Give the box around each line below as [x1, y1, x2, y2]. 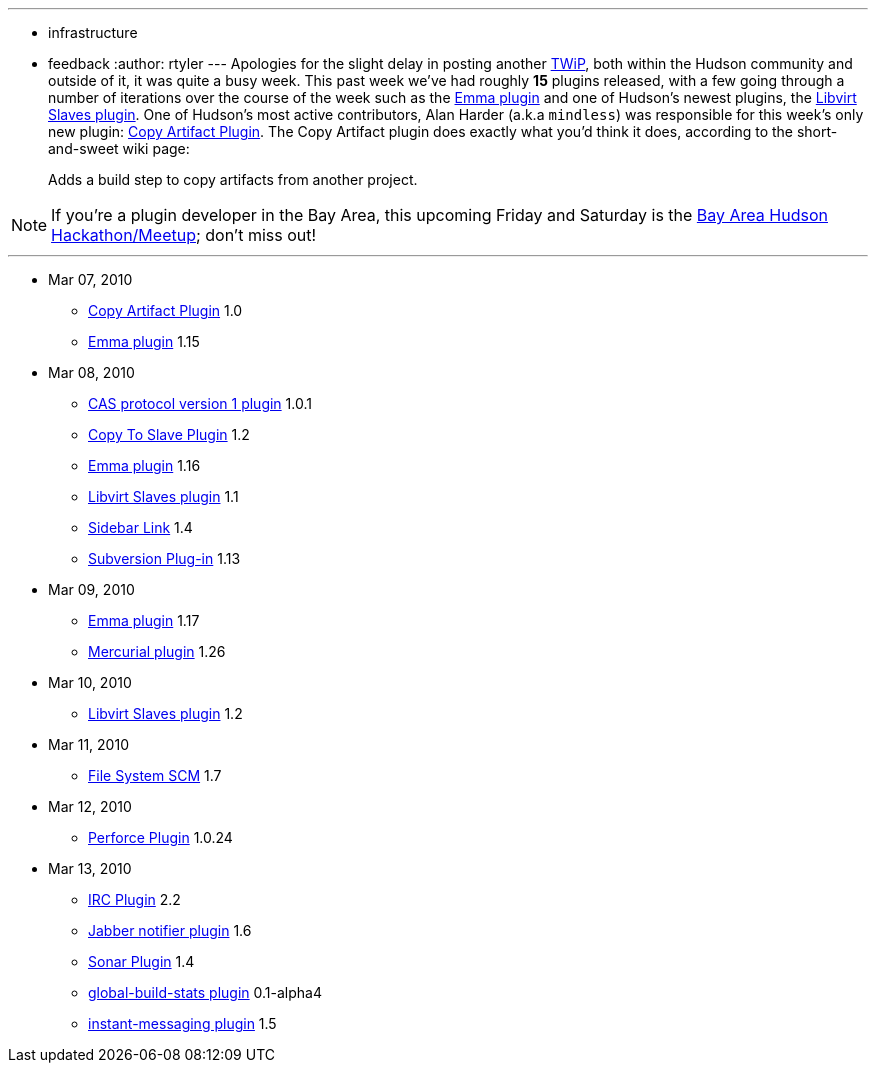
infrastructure [48, 24, 138, 41]
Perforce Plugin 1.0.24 [88, 829, 233, 846]
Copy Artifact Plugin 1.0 [88, 302, 243, 319]
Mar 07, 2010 [48, 271, 133, 288]
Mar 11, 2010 [48, 736, 129, 753]
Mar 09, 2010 [48, 581, 135, 598]
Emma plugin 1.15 [88, 333, 200, 350]
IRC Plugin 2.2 [88, 891, 181, 908]
